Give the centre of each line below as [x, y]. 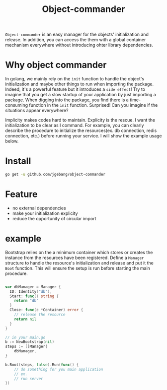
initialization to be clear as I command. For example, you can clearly [75, 126]
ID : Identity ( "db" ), [31, 291]
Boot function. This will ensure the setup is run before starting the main [78, 268]
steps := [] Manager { [27, 347]
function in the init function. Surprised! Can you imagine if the [93, 105]
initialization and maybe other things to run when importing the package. [80, 84]
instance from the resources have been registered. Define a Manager [75, 258]
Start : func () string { [34, 296]
